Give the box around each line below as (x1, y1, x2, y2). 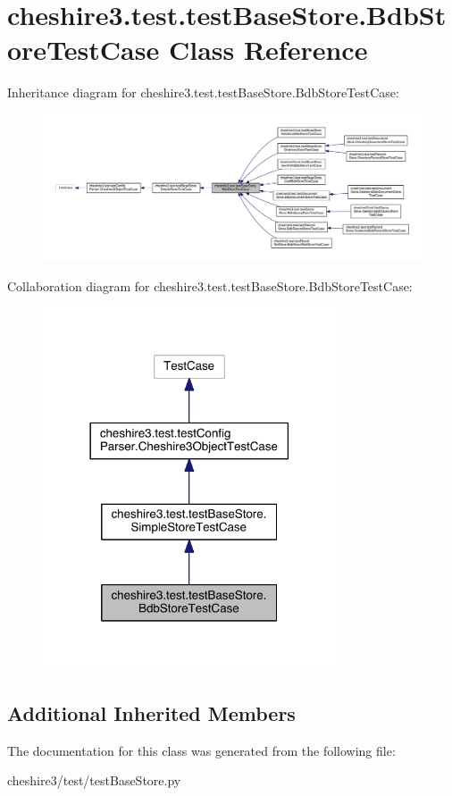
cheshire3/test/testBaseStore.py (7, 771, 181, 790)
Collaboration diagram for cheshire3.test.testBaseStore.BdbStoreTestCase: (7, 276, 413, 295)
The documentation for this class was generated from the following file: (7, 741, 396, 759)
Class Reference (168, 31, 368, 68)
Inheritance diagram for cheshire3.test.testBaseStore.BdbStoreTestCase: (7, 83, 399, 102)
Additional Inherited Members (7, 699, 296, 726)
